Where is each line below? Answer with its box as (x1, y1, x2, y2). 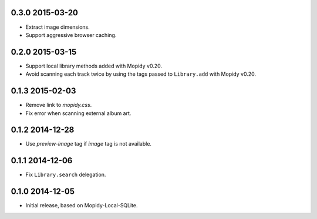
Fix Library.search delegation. (25, 171, 106, 178)
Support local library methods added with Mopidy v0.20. (25, 62, 163, 69)
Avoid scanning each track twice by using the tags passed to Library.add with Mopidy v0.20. (25, 70, 257, 78)
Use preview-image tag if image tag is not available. (25, 140, 152, 147)
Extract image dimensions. (25, 23, 90, 31)
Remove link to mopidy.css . (25, 102, 92, 109)
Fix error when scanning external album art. (25, 109, 131, 117)
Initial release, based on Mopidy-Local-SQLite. (25, 202, 138, 209)
